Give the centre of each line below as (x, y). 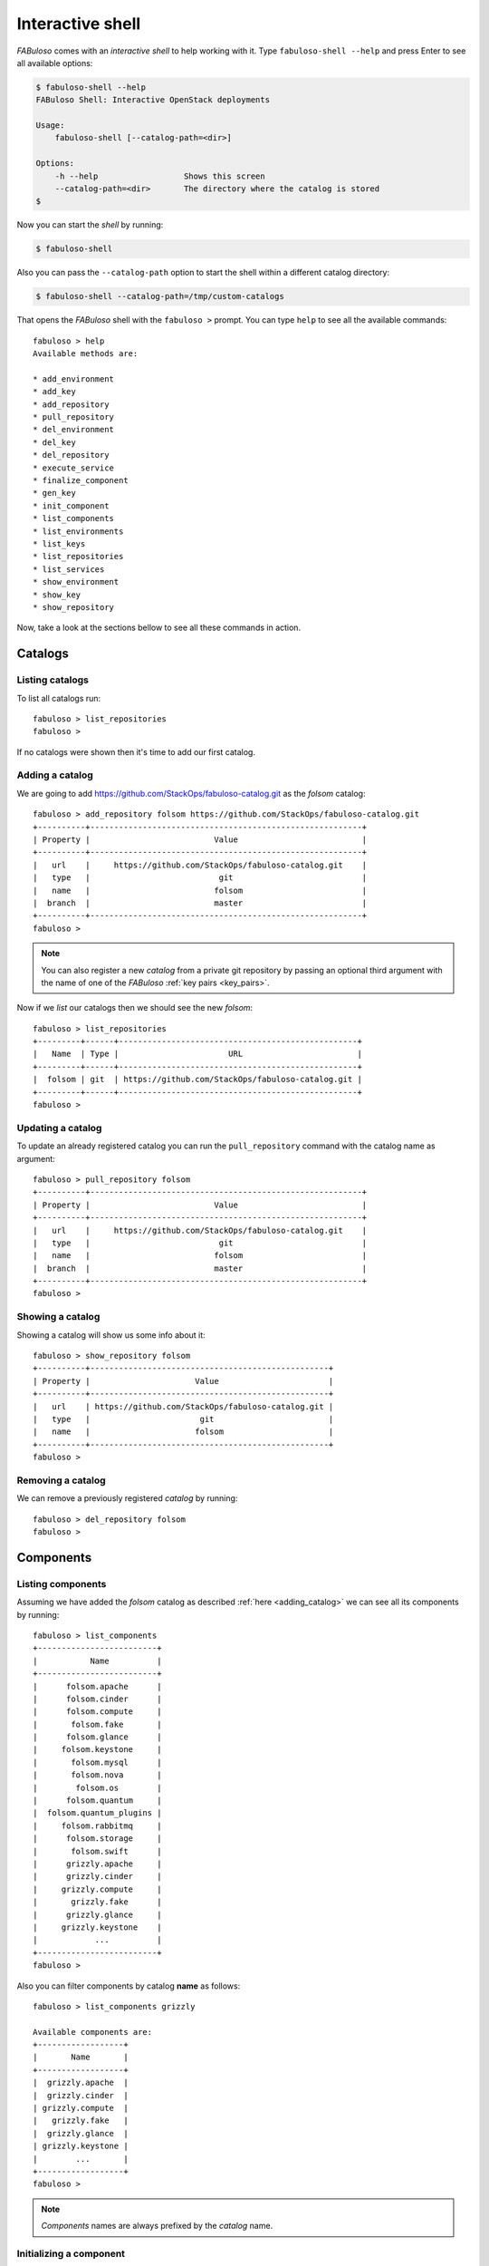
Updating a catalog (59, 1128)
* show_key (57, 595)
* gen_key (54, 493)
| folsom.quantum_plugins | (97, 1813)
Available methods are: (86, 354)
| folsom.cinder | (97, 1699)
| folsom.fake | (97, 1724)
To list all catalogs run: (59, 698)
